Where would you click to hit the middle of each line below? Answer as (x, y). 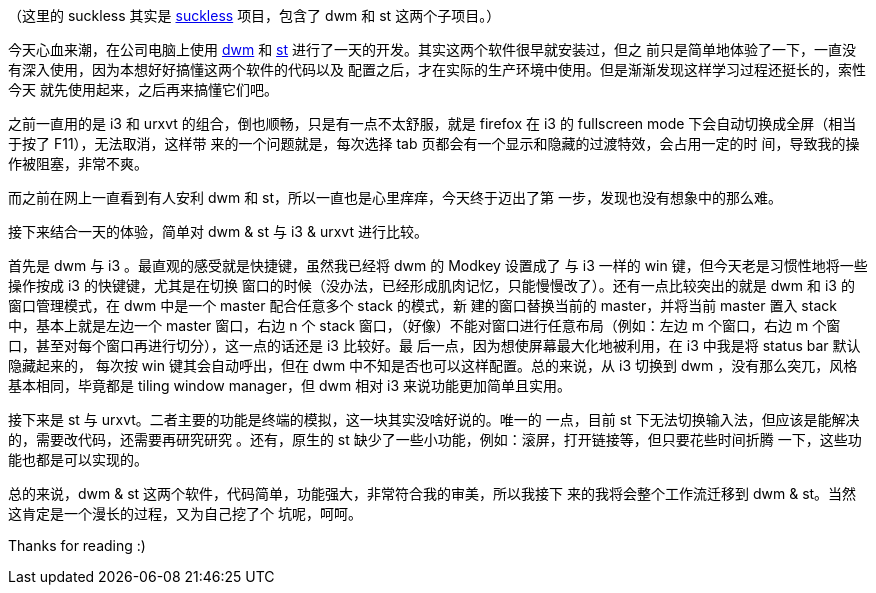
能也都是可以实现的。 (78, 459)
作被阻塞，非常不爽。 (78, 163)
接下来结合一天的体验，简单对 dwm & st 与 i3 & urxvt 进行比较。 (218, 231)
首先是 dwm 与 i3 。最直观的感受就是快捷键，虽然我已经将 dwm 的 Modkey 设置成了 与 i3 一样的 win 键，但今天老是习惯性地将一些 (438, 265)
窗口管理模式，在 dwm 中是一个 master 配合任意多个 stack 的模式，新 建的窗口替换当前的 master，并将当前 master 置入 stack (422, 305)
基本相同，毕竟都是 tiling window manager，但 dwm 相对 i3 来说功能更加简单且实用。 (290, 385)
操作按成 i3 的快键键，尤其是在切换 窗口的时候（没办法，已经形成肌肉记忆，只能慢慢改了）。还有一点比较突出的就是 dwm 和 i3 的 (431, 285)
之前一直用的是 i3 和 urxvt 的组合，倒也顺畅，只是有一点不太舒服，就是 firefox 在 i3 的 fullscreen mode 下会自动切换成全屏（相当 (432, 123)
